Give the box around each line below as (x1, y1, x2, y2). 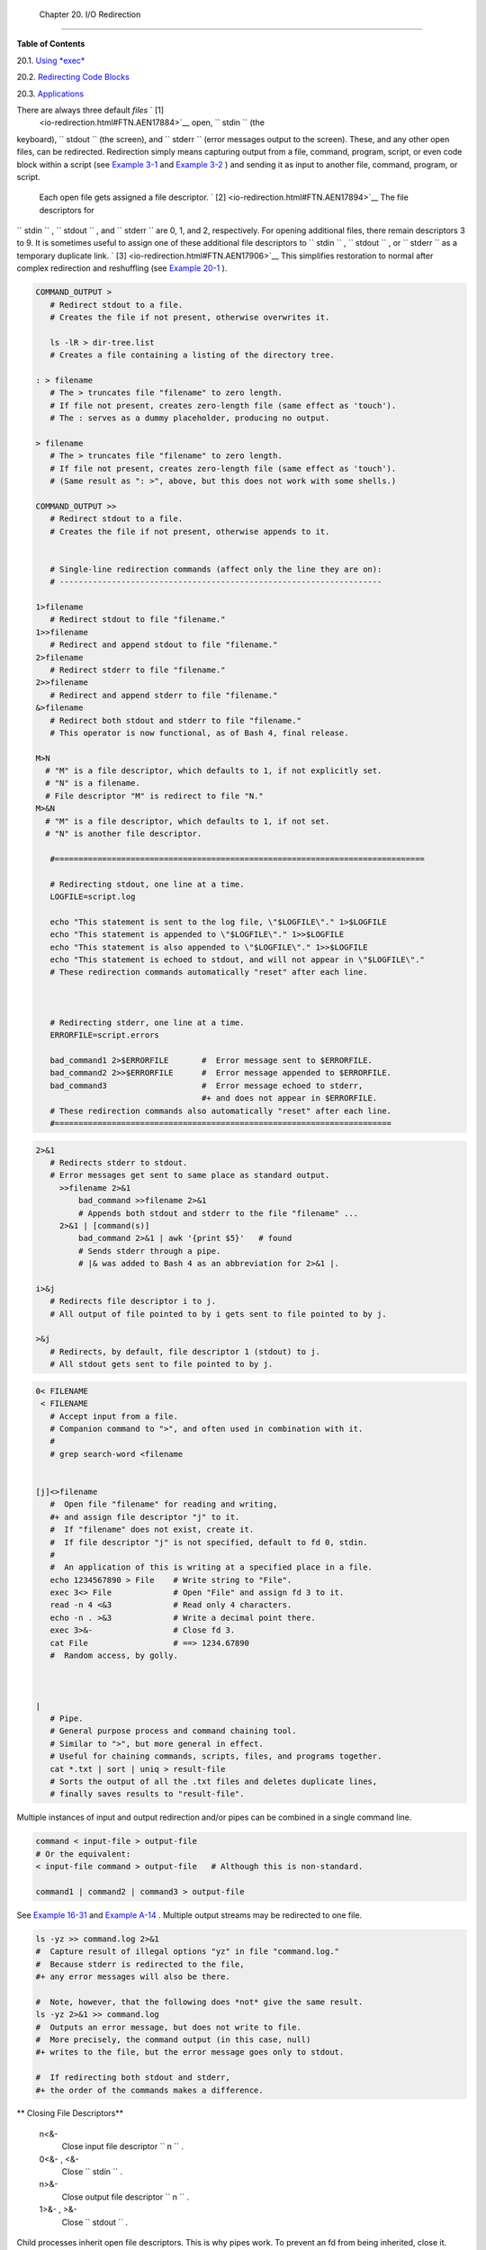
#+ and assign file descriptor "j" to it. (49, 1512, 240, 1522)
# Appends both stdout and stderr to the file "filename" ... (77, 1208, 359, 1219)
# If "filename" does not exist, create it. (49, 1525, 255, 1534)
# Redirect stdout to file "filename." (49, 615, 226, 625)
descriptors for (39, 204, 94, 215)
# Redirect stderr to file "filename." (49, 664, 226, 675)
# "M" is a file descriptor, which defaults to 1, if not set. (45, 815, 330, 826)
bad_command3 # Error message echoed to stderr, (49, 1080, 364, 1091)
